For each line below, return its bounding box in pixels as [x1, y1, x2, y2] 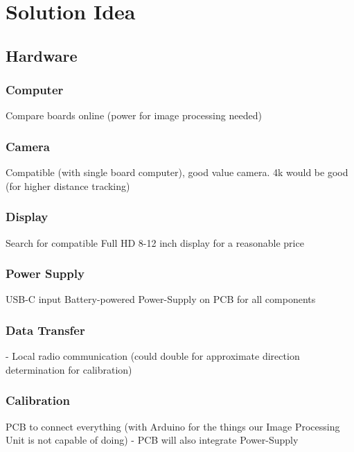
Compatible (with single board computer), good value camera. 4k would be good [6, 165, 348, 180]
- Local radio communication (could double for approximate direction [6, 349, 300, 363]
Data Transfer [6, 321, 85, 338]
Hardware [6, 44, 78, 66]
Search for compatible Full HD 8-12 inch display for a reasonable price [6, 235, 304, 250]
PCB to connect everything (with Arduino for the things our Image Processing [6, 419, 340, 433]
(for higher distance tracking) [6, 178, 130, 193]
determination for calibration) [6, 362, 132, 376]
